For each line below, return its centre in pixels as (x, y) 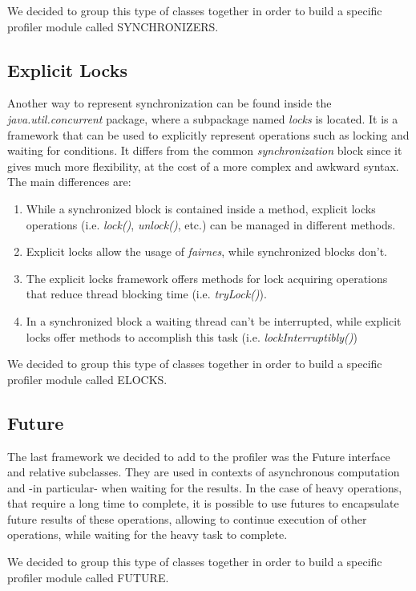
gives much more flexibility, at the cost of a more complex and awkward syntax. (203, 166)
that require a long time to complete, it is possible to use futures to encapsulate (203, 503)
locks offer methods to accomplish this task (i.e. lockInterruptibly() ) (192, 336)
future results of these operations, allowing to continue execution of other (187, 518)
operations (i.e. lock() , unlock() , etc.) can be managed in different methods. (211, 224)
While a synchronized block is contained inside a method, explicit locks (201, 208)
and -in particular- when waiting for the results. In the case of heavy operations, (205, 487)
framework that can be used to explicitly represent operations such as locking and (208, 134)
